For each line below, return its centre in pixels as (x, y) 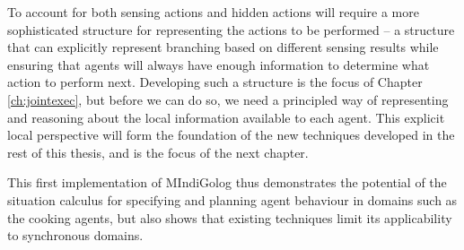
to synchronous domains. (75, 235)
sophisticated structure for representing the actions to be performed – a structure (231, 29)
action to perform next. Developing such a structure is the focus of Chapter (215, 82)
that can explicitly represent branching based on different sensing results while (223, 47)
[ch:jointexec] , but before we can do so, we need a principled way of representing (228, 99)
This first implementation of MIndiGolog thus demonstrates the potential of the (227, 182)
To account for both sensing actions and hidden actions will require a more (213, 12)
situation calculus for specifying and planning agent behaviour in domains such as (232, 199)
